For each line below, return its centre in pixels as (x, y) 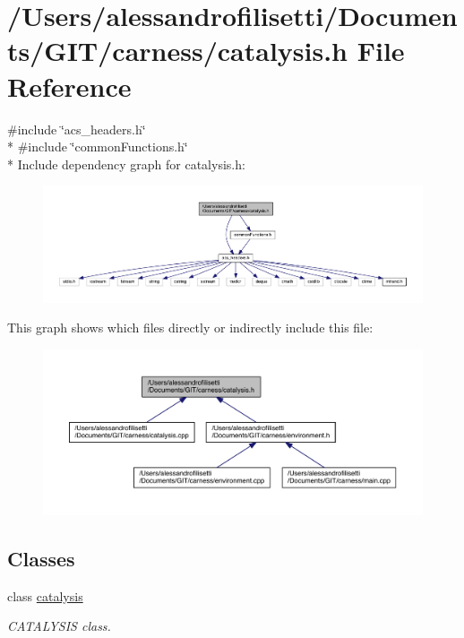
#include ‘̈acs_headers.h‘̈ (77, 129)
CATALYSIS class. (59, 626)
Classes (41, 559)
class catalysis (45, 595)
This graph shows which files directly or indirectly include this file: (190, 328)
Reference (69, 86)
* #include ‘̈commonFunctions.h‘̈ (98, 147)
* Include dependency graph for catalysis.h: (126, 164)
